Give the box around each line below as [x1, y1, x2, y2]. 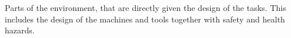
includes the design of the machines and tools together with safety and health [5, 13, 285, 25]
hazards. [5, 24, 35, 36]
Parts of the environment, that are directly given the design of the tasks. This [5, 2, 286, 13]
